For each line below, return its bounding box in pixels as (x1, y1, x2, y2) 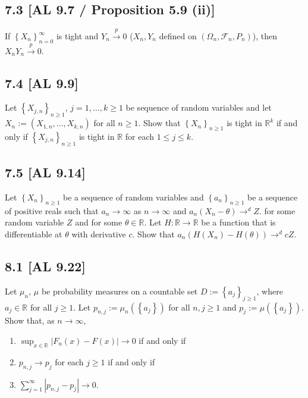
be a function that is (201, 216, 276, 228)
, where (256, 284, 283, 297)
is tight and (56, 30, 99, 42)
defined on (159, 30, 197, 42)
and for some (75, 216, 122, 228)
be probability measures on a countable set (41, 284, 198, 297)
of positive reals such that (5, 204, 99, 217)
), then (252, 30, 278, 42)
